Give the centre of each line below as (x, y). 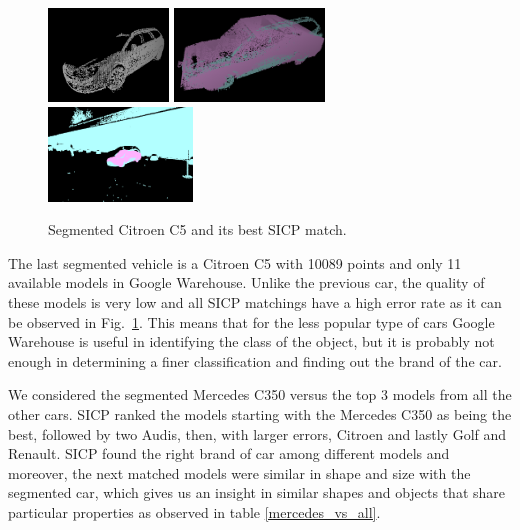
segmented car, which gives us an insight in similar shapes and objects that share (256, 492)
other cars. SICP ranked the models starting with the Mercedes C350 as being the (260, 413)
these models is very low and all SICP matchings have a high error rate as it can (255, 301)
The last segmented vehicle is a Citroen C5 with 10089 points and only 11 (235, 262)
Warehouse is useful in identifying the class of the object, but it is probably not (251, 341)
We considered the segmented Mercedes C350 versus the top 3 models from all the (260, 394)
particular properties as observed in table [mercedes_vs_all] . (194, 511)
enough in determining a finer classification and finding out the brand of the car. (255, 360)
